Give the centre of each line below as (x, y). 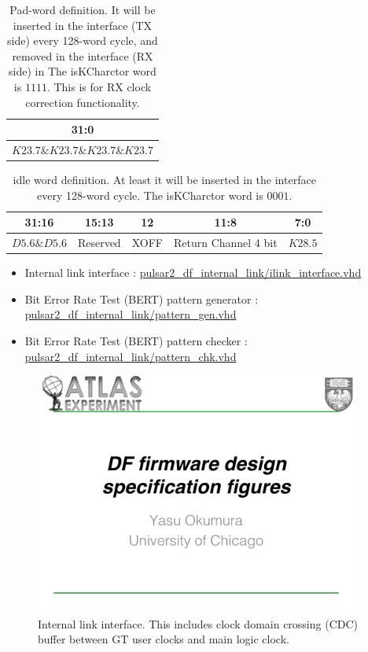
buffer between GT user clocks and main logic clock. (164, 639)
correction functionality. (83, 102)
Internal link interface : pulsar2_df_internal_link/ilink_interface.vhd (193, 273)
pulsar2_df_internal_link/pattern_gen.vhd (131, 314)
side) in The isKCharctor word (83, 71)
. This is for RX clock (99, 86)
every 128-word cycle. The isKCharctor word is (150, 195)
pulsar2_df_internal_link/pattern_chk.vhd (131, 356)
